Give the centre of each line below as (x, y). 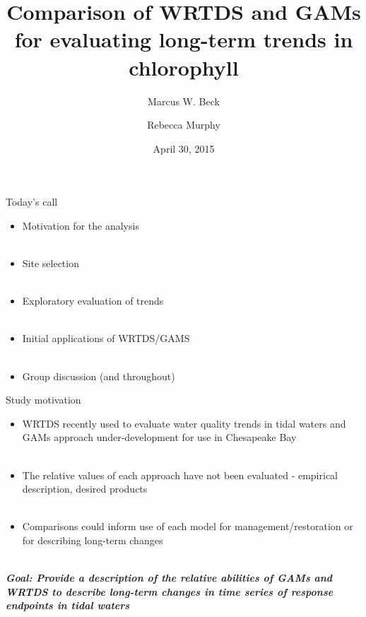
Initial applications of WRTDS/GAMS (106, 338)
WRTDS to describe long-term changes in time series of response (170, 591)
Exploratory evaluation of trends (93, 301)
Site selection (51, 263)
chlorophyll (184, 67)
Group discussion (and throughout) (99, 376)
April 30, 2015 (184, 148)
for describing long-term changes (93, 540)
